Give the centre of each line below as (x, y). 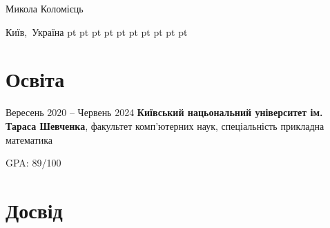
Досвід (34, 210)
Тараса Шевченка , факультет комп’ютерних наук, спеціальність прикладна (165, 125)
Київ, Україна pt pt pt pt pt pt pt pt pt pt (97, 31)
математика (29, 139)
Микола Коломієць (45, 8)
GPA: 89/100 (33, 163)
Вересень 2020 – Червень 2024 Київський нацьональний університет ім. (164, 112)
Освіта (35, 79)
